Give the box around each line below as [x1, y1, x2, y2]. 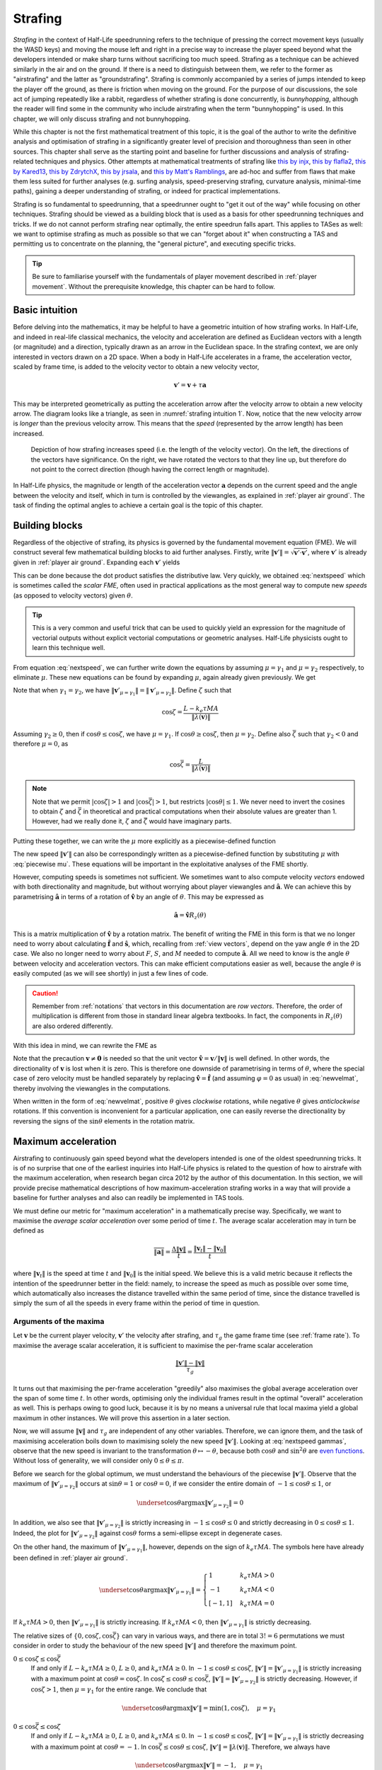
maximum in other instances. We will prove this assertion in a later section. [13, 1413, 231, 1422]
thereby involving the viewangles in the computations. [13, 1084, 171, 1092]
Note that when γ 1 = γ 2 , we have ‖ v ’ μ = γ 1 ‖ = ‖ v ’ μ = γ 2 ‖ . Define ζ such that [13, 686, 232, 697]
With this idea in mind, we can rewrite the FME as [13, 1041, 157, 1050]
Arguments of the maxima [13, 1317, 105, 1327]
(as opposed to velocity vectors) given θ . [13, 591, 134, 600]
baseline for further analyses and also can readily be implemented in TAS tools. [13, 1194, 244, 1202]
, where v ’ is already [308, 548, 367, 556]
